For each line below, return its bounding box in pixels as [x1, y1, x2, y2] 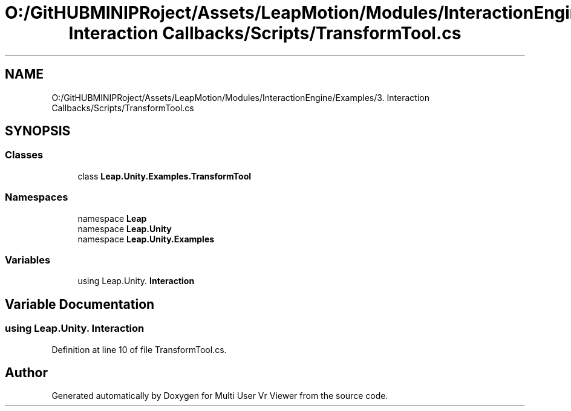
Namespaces [5, 191, 68, 204]
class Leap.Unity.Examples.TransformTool [77, 170, 252, 181]
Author [5, 364, 48, 380]
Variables [5, 253, 51, 266]
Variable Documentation [5, 296, 155, 312]
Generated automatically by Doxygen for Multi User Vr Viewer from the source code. [51, 390, 388, 401]
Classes [5, 149, 44, 161]
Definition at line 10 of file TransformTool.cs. [51, 344, 227, 355]
